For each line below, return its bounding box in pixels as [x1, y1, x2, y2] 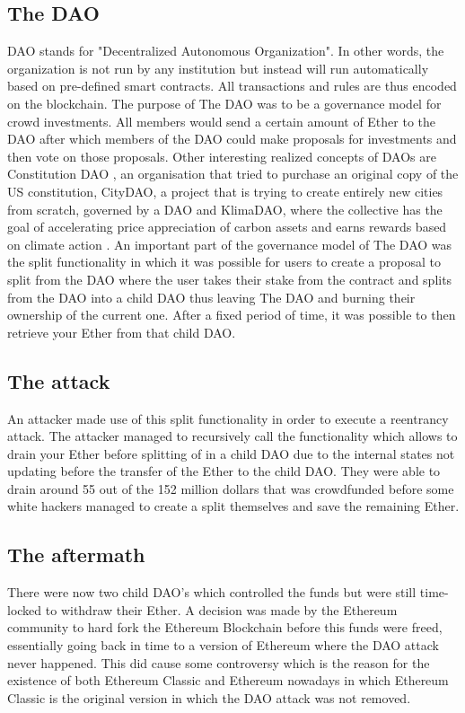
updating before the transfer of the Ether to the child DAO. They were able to [7, 462, 441, 480]
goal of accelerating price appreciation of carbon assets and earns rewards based [7, 217, 447, 236]
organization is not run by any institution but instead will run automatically [7, 58, 429, 77]
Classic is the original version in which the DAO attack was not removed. [7, 688, 411, 707]
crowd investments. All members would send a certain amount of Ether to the [7, 111, 436, 130]
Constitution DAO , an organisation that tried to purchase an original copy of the [7, 164, 459, 183]
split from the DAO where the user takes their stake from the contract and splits [7, 269, 452, 288]
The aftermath [7, 541, 145, 568]
